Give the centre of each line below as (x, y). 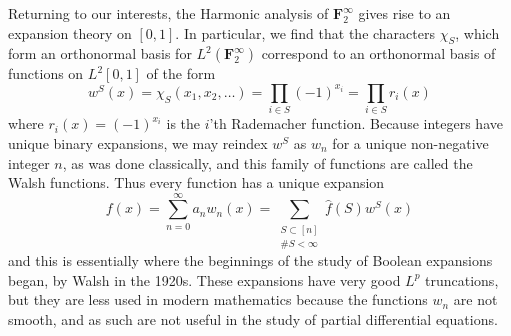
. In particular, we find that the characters (305, 32)
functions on (46, 73)
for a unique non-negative (410, 142)
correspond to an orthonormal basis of (378, 53)
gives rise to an (404, 13)
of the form (181, 73)
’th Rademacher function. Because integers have (356, 123)
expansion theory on (70, 32)
